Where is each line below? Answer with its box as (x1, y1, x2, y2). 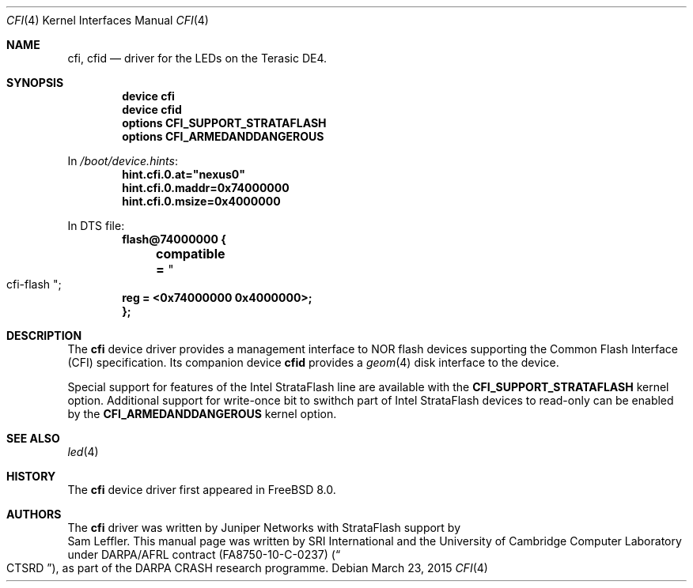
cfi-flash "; (6, 277, 62, 291)
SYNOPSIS (6, 76, 64, 89)
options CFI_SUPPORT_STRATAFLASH (122, 116, 327, 130)
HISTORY (6, 469, 56, 483)
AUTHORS (6, 507, 62, 521)
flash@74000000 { (122, 232, 226, 246)
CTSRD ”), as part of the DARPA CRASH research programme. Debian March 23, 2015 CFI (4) (6, 561, 488, 575)
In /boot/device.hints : (67, 154, 178, 168)
